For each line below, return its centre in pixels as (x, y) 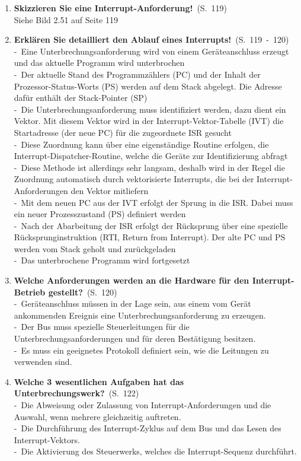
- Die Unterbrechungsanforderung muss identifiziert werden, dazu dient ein (150, 109)
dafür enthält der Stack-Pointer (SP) (81, 98)
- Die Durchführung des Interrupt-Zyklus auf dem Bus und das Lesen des (148, 428)
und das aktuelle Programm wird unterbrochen (99, 63)
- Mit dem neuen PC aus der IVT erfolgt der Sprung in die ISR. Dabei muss (153, 202)
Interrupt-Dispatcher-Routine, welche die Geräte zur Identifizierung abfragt (151, 156)
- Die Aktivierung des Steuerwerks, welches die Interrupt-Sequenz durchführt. (155, 451)
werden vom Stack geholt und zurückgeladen (95, 248)
